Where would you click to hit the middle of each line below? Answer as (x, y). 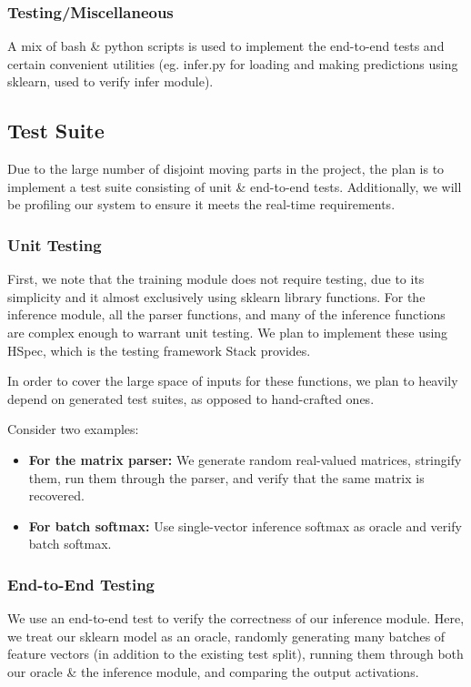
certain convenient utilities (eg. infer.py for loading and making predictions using (233, 63)
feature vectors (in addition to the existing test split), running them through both (235, 654)
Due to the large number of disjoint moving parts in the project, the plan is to (226, 169)
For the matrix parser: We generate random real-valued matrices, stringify (245, 459)
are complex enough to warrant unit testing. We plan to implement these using (228, 332)
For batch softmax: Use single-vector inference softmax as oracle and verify (245, 525)
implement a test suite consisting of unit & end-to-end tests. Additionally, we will (235, 186)
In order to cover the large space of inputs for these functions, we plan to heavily (233, 381)
